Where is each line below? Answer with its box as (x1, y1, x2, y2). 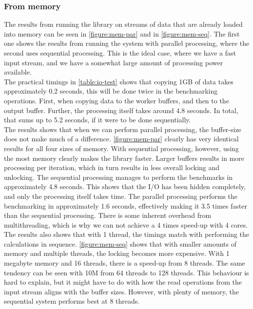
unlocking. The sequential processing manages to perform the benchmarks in (4, 172, 233, 182)
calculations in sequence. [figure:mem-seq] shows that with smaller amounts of (4, 238, 236, 249)
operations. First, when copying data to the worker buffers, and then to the (4, 95, 229, 105)
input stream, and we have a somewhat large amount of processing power (4, 57, 223, 67)
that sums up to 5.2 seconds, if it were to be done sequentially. (4, 115, 191, 125)
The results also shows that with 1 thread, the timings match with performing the (4, 229, 250, 239)
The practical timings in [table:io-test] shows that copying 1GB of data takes (4, 76, 234, 86)
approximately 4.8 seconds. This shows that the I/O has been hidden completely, (4, 181, 246, 192)
